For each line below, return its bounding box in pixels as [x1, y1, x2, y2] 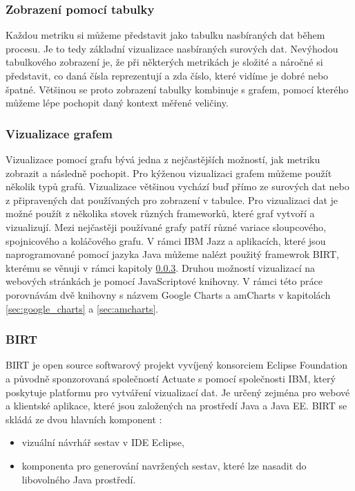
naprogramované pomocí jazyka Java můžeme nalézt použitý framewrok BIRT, [6, 247, 339, 261]
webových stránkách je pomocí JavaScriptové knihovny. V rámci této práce [6, 274, 323, 288]
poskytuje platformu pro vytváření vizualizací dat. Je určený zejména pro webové [6, 385, 350, 399]
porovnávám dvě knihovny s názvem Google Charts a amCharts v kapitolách [6, 287, 331, 302]
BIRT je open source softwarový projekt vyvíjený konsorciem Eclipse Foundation [6, 358, 348, 372]
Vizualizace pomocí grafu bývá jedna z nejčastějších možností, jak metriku [6, 152, 320, 166]
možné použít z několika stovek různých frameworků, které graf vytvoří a [6, 206, 315, 221]
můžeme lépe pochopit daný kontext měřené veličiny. [6, 95, 229, 110]
